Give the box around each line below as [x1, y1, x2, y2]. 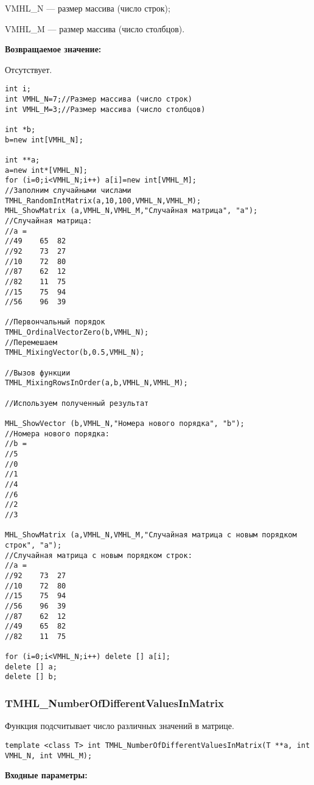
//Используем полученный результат [5, 399, 149, 408]
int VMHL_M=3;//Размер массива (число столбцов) [5, 105, 206, 114]
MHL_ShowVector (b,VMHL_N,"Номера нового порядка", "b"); [5, 419, 245, 428]
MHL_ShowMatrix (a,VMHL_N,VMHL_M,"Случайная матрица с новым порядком [5, 531, 297, 540]
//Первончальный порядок [5, 318, 105, 327]
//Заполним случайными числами [5, 186, 131, 195]
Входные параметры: [5, 769, 88, 781]
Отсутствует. [5, 63, 52, 75]
